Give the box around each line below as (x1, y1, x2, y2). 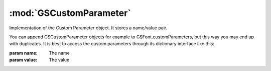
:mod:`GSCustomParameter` (9, 7, 131, 18)
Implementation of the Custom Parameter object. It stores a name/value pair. (9, 25, 168, 31)
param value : (9, 57, 38, 63)
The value (49, 57, 70, 63)
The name (49, 50, 70, 56)
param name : (9, 50, 38, 56)
